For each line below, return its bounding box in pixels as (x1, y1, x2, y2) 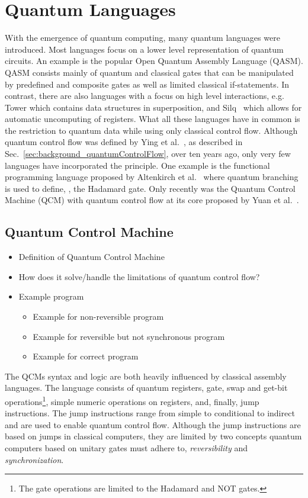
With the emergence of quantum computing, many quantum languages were (5, 31, 280, 44)
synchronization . (5, 453, 64, 465)
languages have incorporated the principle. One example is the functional (5, 159, 270, 171)
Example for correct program (33, 350, 139, 362)
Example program (18, 290, 84, 303)
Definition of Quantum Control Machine (18, 250, 165, 263)
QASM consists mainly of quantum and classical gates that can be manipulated (5, 66, 294, 78)
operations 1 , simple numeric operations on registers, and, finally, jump (5, 393, 259, 407)
